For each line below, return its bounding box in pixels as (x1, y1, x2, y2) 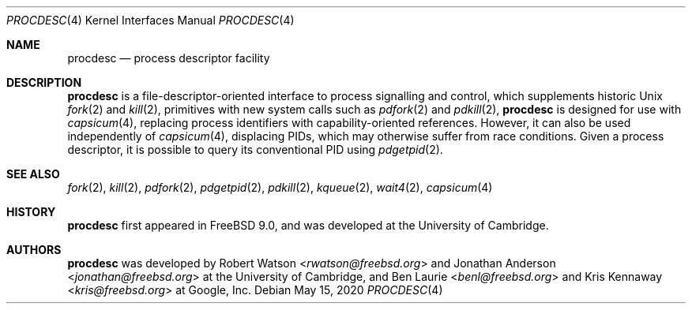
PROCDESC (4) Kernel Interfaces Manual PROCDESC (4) (6, 13, 295, 27)
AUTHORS (6, 243, 62, 256)
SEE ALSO (6, 167, 60, 181)
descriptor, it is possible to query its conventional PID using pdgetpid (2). (67, 143, 443, 156)
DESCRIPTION (6, 76, 82, 89)
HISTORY (6, 205, 56, 218)
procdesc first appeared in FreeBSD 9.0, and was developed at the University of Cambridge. (67, 218, 549, 232)
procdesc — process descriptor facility (67, 51, 270, 65)
